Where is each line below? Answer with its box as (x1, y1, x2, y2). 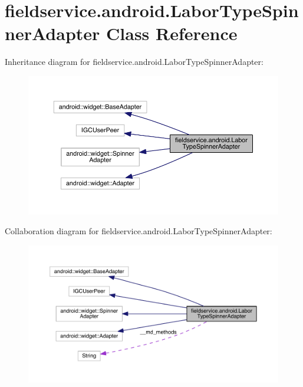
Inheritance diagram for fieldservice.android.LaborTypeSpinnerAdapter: (5, 55, 264, 68)
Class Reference (106, 21, 238, 45)
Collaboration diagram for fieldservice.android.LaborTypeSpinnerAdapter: (5, 225, 272, 237)
